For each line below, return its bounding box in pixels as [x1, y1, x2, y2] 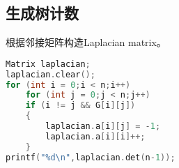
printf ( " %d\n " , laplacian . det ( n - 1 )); [6, 152, 176, 162]
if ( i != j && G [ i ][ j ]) [25, 100, 136, 111]
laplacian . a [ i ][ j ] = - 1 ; [45, 121, 161, 132]
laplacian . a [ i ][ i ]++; [45, 131, 146, 142]
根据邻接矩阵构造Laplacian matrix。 [6, 35, 166, 49]
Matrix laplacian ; [6, 59, 91, 69]
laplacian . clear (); [6, 69, 95, 79]
